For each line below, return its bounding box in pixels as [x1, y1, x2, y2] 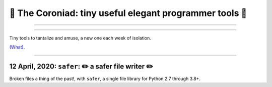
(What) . [9, 44, 25, 50]
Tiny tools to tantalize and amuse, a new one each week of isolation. [9, 35, 151, 41]
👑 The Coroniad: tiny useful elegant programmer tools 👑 [9, 7, 247, 18]
